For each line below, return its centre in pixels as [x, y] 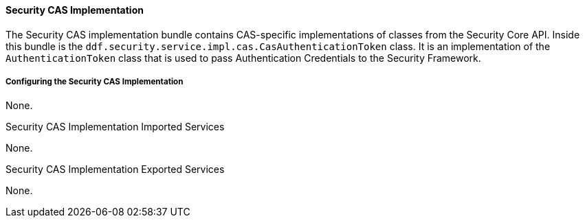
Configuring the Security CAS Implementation [95, 82]
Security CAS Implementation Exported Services [115, 169]
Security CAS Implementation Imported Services [115, 127]
